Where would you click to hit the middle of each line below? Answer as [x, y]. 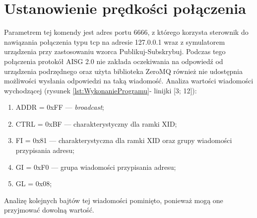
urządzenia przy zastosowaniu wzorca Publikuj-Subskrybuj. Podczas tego [115, 51]
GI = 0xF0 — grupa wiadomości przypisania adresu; [96, 167]
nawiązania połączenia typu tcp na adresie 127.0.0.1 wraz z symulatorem [115, 41]
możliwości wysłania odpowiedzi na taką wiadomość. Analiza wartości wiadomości [129, 81]
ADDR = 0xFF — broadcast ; [60, 107]
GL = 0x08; [34, 183]
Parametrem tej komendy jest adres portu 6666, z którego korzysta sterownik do [126, 32]
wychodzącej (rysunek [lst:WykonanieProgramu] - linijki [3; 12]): [100, 90]
